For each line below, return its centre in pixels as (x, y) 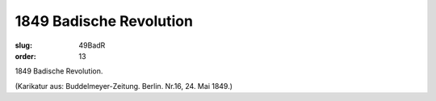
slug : (23, 45)
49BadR (92, 45)
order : (25, 56)
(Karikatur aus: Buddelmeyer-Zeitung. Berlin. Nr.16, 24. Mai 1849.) (124, 86)
